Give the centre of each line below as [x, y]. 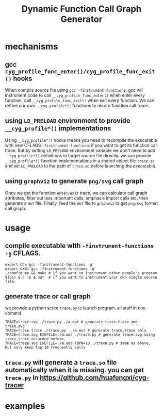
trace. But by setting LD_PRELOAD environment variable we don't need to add [80, 150]
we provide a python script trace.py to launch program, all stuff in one [75, 308]
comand [13, 313]
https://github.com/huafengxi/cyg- [94, 377]
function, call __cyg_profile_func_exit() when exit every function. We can [80, 100]
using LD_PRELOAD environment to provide [68, 121]
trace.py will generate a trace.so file [61, 362]
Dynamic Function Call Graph [81, 9]
